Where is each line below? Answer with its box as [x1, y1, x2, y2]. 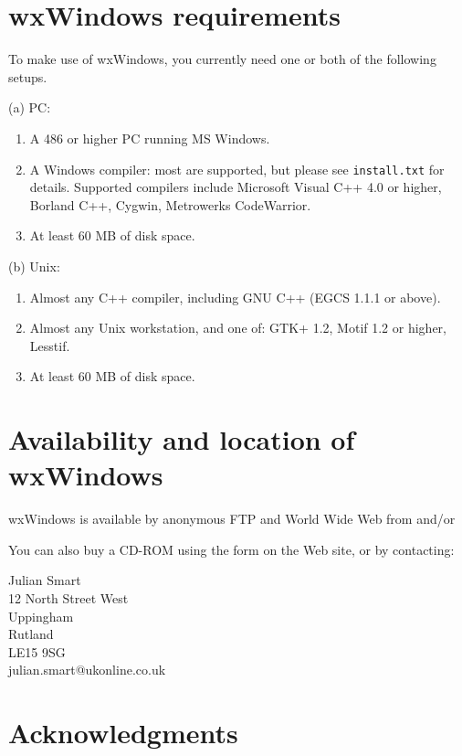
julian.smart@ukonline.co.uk [8, 660, 166, 679]
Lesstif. [29, 335, 70, 355]
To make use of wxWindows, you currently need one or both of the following [8, 49, 436, 69]
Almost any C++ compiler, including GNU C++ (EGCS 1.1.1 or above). [29, 287, 441, 306]
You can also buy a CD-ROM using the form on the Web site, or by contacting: [8, 539, 455, 559]
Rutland [8, 624, 54, 644]
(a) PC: [8, 98, 51, 117]
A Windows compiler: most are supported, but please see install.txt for [29, 159, 445, 178]
